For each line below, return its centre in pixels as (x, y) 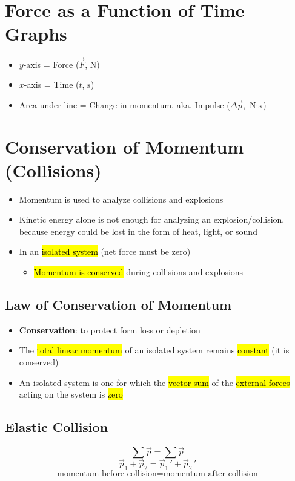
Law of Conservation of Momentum (118, 304)
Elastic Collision (57, 427)
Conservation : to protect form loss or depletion (110, 329)
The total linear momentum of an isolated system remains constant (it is (154, 350)
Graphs (36, 34)
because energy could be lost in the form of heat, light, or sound (138, 231)
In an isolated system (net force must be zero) (105, 251)
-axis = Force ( (51, 64)
